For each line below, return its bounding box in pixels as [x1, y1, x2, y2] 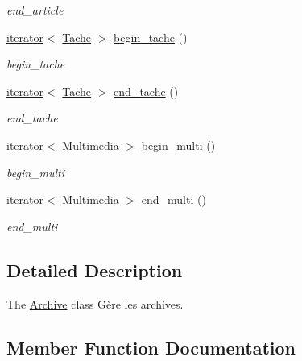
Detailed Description [6, 257, 183, 282]
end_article [6, 2, 64, 18]
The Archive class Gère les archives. [6, 295, 184, 312]
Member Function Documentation [6, 334, 296, 359]
